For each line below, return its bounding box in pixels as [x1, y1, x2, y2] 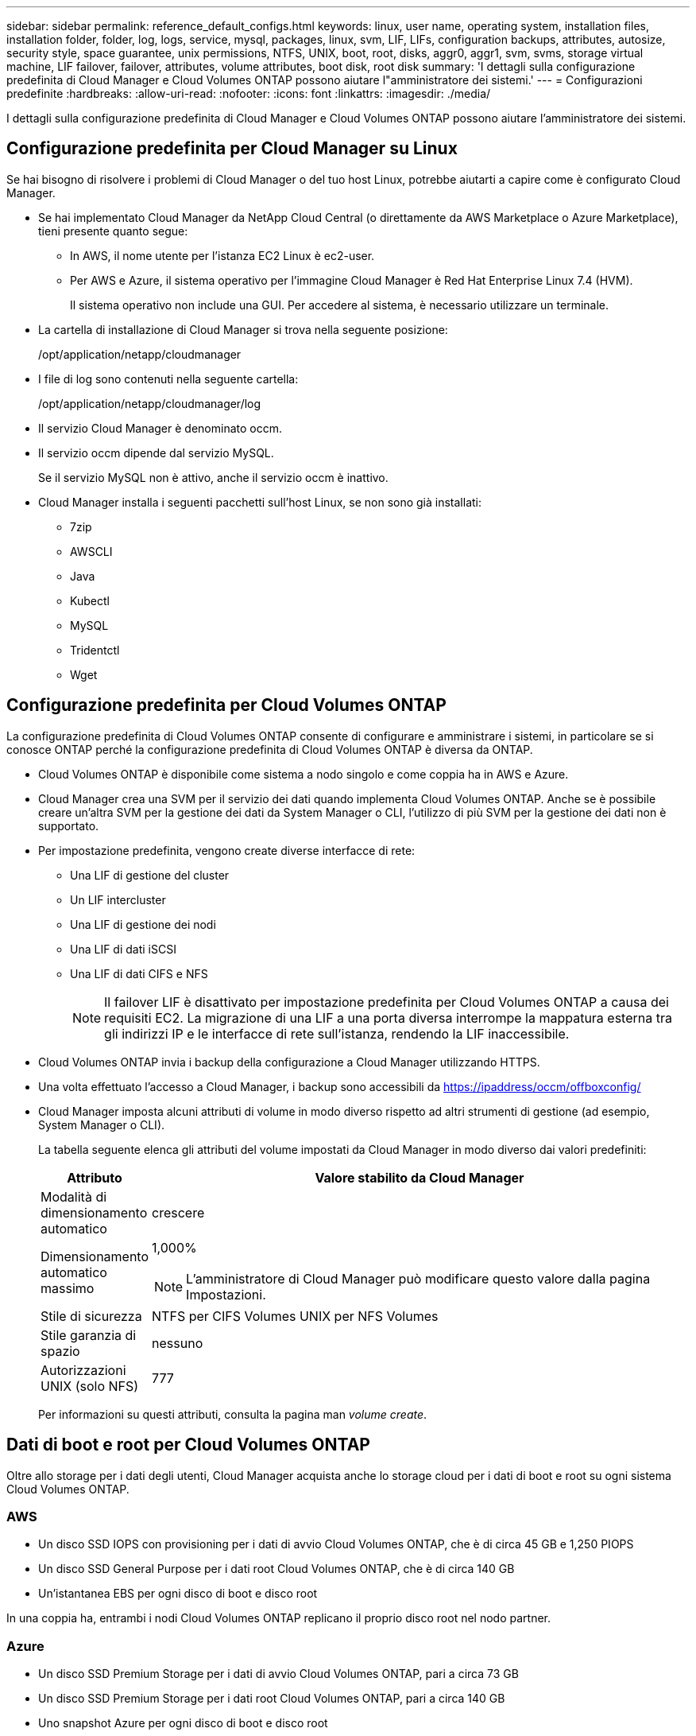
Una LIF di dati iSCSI [70, 942, 176, 956]
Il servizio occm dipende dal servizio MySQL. [38, 445, 274, 460]
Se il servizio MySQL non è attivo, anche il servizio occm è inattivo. [38, 470, 389, 484]
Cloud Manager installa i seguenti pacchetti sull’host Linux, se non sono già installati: [38, 495, 482, 509]
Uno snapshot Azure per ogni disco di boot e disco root [38, 1716, 328, 1730]
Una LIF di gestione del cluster [70, 868, 230, 882]
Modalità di [41, 1188, 107, 1205]
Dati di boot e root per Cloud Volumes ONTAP [6, 1435, 370, 1455]
